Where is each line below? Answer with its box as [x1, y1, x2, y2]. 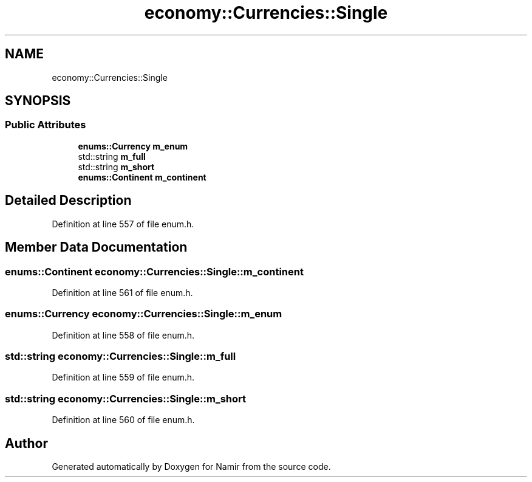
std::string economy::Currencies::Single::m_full [5, 350, 236, 362]
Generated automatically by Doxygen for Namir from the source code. [52, 461, 331, 472]
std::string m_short [78, 161, 155, 172]
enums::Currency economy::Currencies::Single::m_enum [5, 308, 282, 320]
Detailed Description [5, 193, 132, 208]
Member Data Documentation [5, 239, 188, 255]
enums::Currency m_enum [78, 140, 188, 151]
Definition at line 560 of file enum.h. [52, 415, 195, 425]
